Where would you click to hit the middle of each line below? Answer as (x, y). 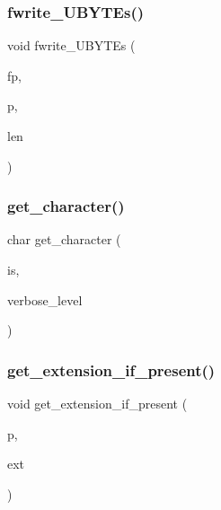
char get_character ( (64, 239)
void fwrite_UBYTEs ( (71, 45)
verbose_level (45, 299)
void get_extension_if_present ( (97, 403)
